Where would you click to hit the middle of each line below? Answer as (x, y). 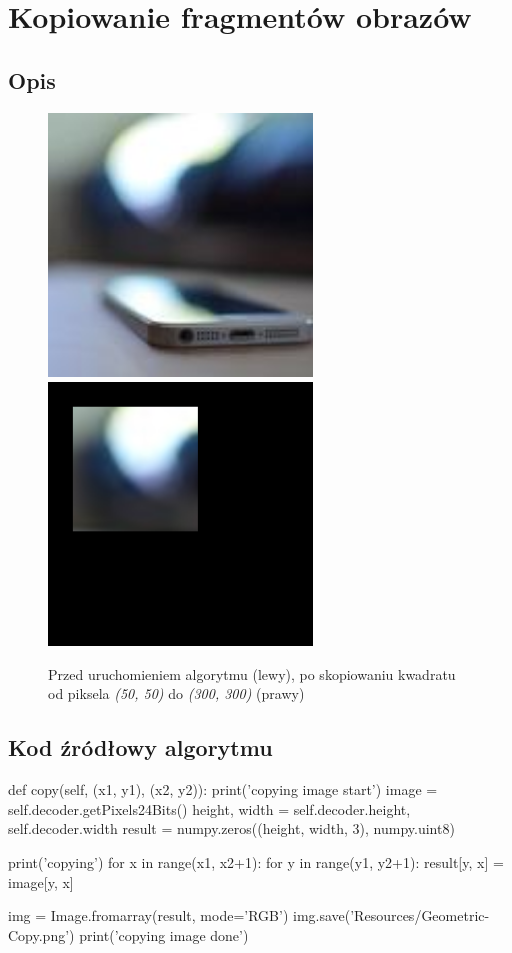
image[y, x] (41, 881)
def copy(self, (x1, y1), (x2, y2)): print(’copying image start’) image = (223, 789)
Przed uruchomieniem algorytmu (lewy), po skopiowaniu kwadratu (252, 673)
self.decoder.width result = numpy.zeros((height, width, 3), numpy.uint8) (231, 828)
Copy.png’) (41, 934)
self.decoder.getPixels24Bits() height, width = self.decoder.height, (209, 808)
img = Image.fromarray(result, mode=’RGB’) (148, 915)
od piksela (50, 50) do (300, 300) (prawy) (176, 693)
